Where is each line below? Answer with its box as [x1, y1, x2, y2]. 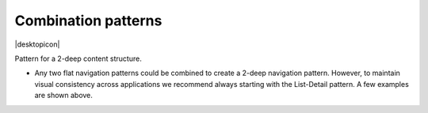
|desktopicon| [14, 40, 60, 49]
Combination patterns [14, 12, 162, 29]
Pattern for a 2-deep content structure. [14, 54, 142, 63]
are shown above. [34, 91, 93, 100]
